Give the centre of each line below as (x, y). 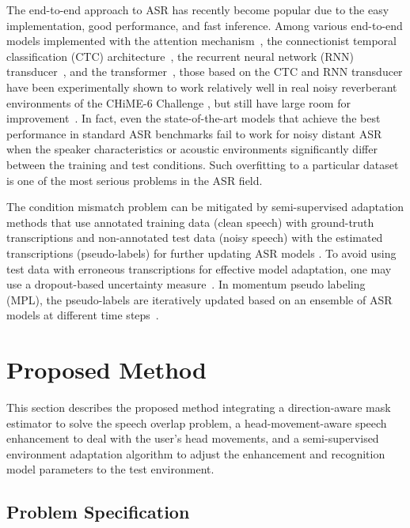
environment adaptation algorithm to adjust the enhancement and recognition (196, 453)
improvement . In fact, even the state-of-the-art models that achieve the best (194, 118)
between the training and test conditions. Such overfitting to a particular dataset (203, 164)
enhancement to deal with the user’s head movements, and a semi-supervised (193, 438)
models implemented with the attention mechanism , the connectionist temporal (201, 41)
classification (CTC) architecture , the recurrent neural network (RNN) (180, 56)
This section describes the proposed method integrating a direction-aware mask (199, 407)
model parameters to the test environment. (110, 469)
